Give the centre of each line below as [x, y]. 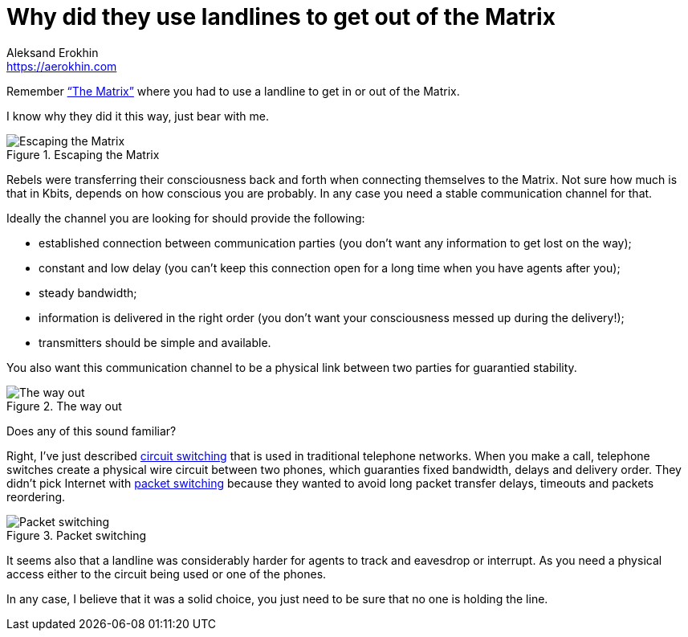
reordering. [36, 496]
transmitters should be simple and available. [155, 342]
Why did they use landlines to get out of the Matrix [281, 17]
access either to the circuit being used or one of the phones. [167, 574]
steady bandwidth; [88, 292]
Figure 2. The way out [64, 406]
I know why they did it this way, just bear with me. [138, 116]
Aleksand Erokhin [53, 52]
